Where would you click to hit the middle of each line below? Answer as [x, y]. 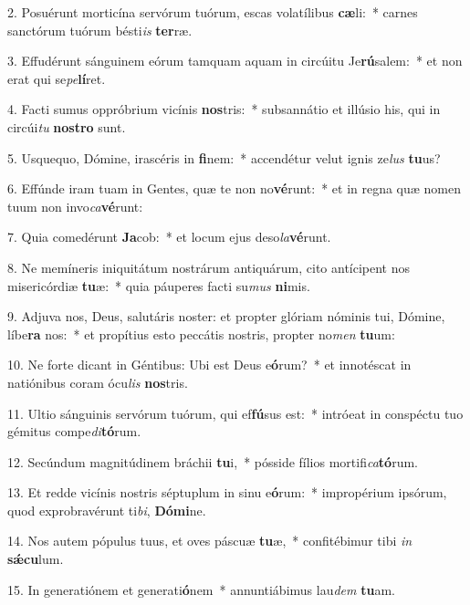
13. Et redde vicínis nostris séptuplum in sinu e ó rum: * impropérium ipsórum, [227, 492]
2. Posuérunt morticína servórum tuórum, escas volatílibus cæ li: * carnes [213, 12]
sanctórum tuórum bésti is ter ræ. [100, 30]
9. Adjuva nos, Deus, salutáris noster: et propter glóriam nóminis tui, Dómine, [226, 316]
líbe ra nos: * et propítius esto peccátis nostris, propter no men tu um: [201, 334]
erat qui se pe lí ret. [57, 78]
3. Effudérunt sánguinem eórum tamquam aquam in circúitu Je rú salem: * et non [235, 61]
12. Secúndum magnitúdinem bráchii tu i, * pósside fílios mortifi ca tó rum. [213, 461]
